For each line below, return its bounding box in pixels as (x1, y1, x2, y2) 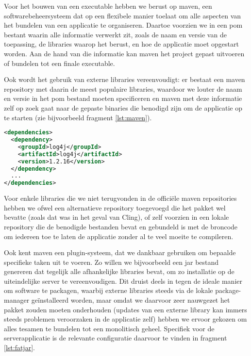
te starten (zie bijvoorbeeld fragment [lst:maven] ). (4, 112, 152, 122)
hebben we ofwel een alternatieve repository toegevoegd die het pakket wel (4, 202, 226, 212)
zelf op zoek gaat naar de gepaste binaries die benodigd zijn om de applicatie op (4, 102, 243, 113)
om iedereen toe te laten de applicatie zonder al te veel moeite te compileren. (4, 231, 234, 241)
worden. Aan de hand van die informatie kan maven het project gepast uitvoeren (4, 48, 245, 58)
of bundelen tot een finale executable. (4, 58, 115, 68)
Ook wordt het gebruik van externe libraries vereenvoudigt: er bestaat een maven (4, 74, 245, 84)
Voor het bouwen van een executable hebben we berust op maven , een (4, 1, 212, 11)
